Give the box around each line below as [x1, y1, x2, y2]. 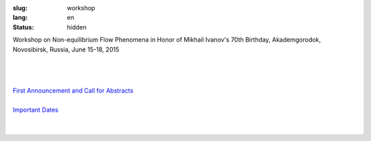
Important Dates [12, 105, 58, 114]
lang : [12, 14, 28, 22]
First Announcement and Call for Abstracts [12, 86, 134, 95]
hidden [67, 23, 87, 31]
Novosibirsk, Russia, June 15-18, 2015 [12, 45, 120, 53]
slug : [12, 4, 27, 12]
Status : [12, 23, 34, 31]
